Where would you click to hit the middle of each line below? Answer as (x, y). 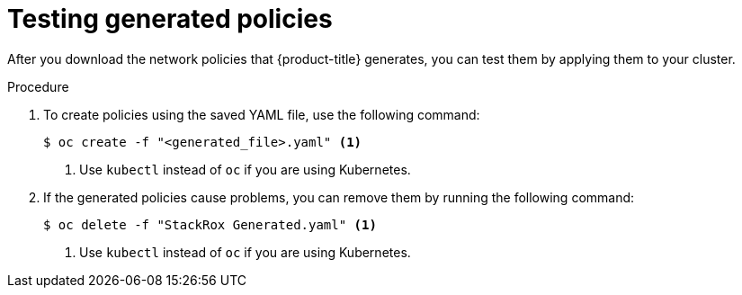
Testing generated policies (170, 19)
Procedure (38, 86)
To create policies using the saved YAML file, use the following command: (262, 114)
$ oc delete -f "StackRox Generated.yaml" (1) (210, 224)
